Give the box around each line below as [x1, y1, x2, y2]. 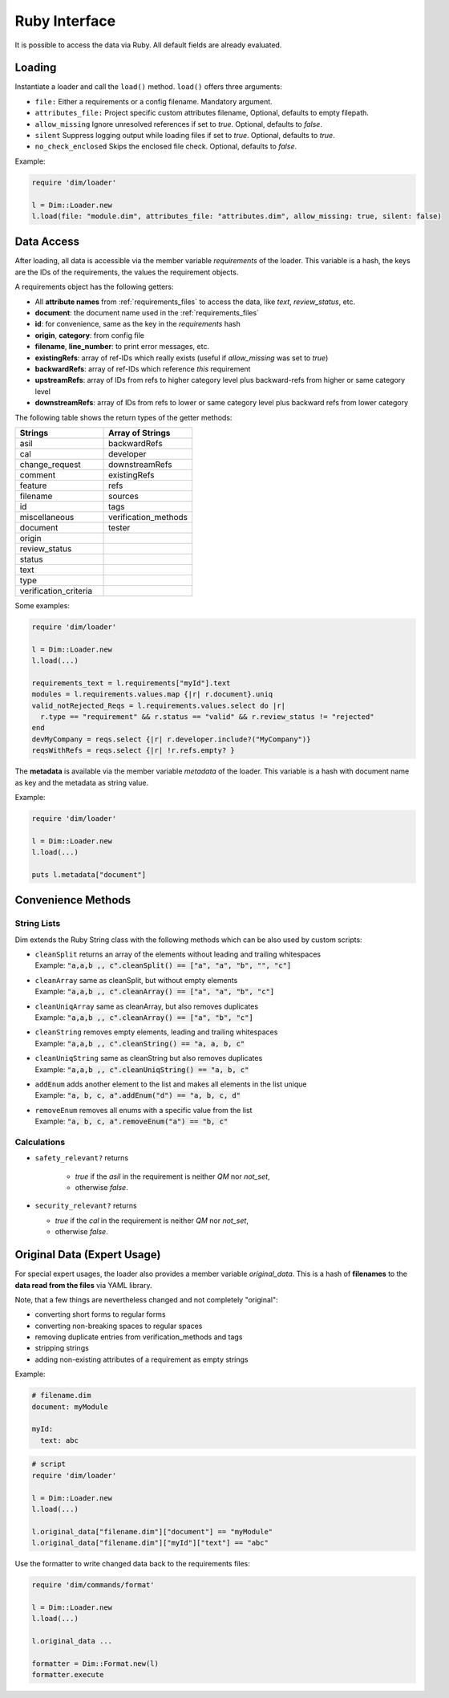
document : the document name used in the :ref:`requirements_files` [34, 308, 260, 318]
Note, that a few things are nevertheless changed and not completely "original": [14, 1294, 278, 1304]
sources [108, 490, 140, 502]
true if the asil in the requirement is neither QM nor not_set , [75, 1172, 270, 1181]
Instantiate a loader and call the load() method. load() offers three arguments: [14, 82, 282, 91]
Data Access [14, 235, 80, 249]
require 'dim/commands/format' [31, 1581, 156, 1590]
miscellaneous [19, 511, 75, 522]
